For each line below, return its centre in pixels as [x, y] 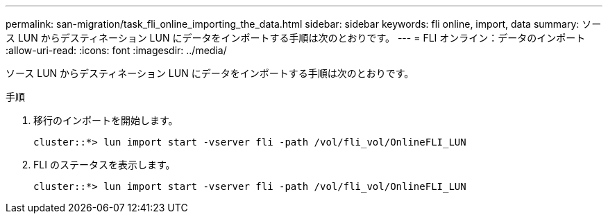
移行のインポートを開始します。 [106, 120]
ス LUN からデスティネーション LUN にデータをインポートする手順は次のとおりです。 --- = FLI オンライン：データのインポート [296, 38]
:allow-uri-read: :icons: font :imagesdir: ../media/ [116, 50]
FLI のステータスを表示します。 [104, 165]
